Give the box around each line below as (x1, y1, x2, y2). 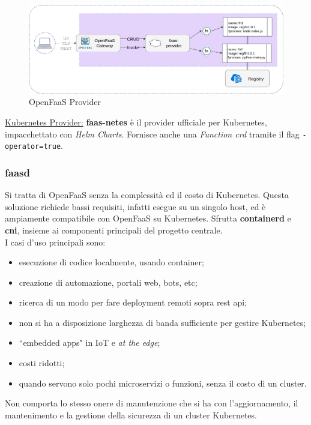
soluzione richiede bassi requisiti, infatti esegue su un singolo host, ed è (5, 200, 266, 212)
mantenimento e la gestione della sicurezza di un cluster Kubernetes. (5, 408, 257, 421)
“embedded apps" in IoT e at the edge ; (19, 336, 160, 349)
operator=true (5, 142, 61, 151)
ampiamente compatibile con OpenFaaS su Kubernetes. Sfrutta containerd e (5, 212, 291, 225)
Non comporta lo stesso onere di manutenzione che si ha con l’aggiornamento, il (5, 397, 298, 409)
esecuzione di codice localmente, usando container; (19, 256, 204, 268)
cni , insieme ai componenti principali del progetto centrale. (5, 223, 223, 236)
